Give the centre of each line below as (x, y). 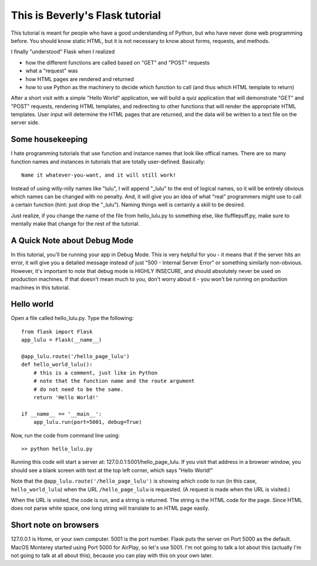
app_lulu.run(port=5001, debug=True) (87, 422)
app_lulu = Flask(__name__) (62, 340)
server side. (25, 123)
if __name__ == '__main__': (62, 414)
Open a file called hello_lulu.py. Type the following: (72, 318)
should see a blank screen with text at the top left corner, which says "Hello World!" (112, 470)
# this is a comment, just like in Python (95, 373)
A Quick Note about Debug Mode (72, 240)
